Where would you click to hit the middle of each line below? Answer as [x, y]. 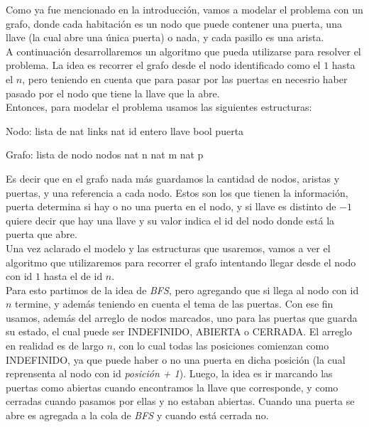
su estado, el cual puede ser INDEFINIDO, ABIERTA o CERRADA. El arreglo [179, 331]
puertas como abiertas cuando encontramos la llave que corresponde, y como [172, 387]
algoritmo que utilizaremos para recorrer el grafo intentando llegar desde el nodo [181, 262]
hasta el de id [73, 276]
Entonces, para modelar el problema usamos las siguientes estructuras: [159, 107]
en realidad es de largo [55, 346]
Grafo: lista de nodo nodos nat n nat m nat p [105, 155]
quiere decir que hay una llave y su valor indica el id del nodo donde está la [170, 220]
